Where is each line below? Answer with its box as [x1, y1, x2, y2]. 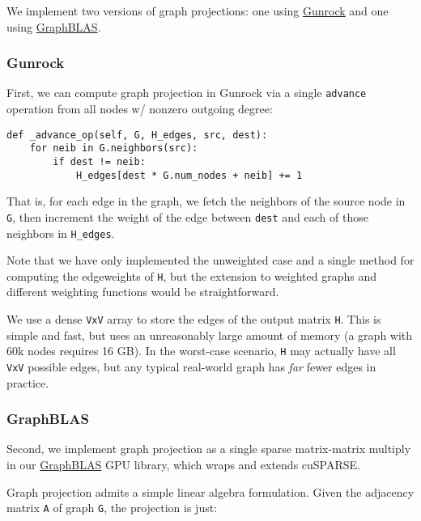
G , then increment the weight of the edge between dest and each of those [6, 208, 368, 225]
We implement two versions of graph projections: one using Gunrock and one [6, 2, 389, 19]
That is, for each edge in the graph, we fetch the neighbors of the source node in [6, 193, 406, 210]
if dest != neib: [53, 155, 146, 167]
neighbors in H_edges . [6, 224, 115, 241]
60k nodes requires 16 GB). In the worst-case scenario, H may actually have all [6, 342, 396, 359]
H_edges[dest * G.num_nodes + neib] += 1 [75, 169, 303, 181]
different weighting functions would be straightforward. [6, 283, 279, 300]
